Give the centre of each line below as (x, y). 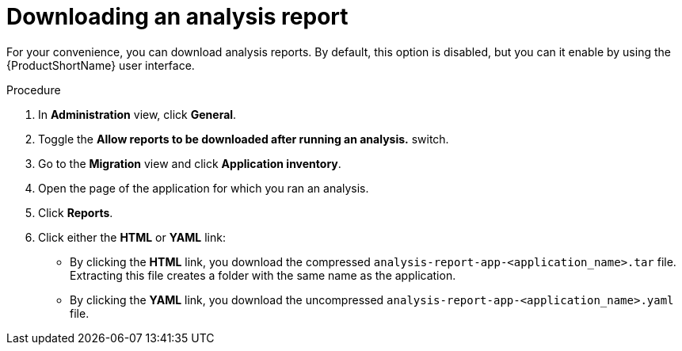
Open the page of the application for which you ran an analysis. (204, 188)
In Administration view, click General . (137, 114)
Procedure (34, 90)
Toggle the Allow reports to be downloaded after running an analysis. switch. (244, 139)
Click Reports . (76, 212)
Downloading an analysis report (177, 17)
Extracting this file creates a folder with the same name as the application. (263, 275)
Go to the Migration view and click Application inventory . (190, 163)
